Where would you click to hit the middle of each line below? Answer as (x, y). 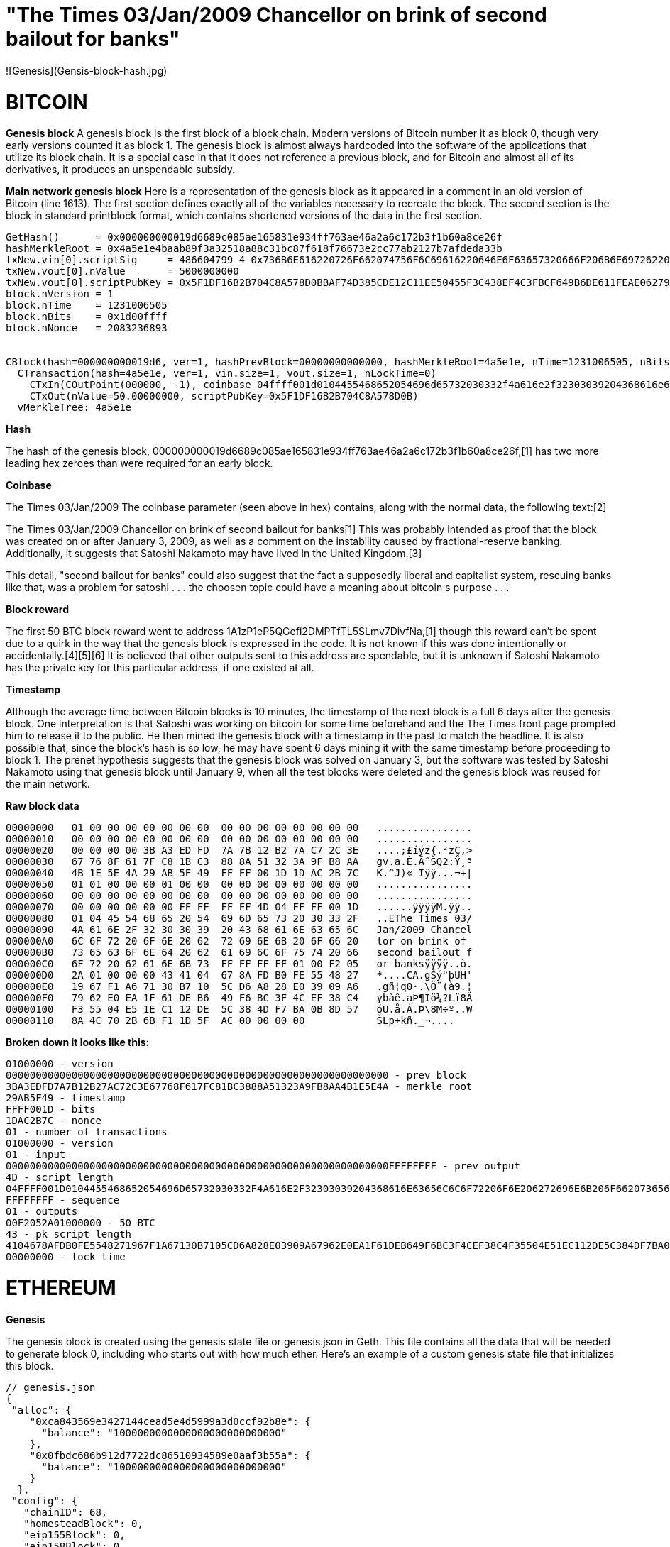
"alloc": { (42, 1410)
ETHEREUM (61, 1288)
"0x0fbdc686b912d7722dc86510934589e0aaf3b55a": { (170, 1455)
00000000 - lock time (66, 1257)
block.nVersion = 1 (60, 294)
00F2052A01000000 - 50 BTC (81, 1223)
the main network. (48, 784)
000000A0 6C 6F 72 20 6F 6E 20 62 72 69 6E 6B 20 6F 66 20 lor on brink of (236, 941)
